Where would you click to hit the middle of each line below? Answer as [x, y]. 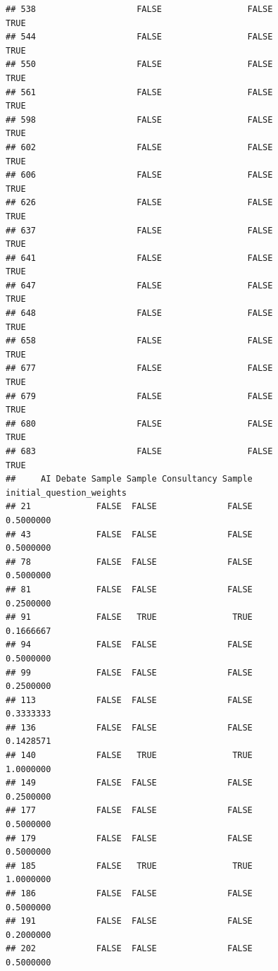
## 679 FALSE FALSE [139, 396]
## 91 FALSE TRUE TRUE [129, 617]
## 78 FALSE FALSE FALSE [129, 562]
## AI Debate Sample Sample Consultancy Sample [129, 479]
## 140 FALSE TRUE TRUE [129, 756]
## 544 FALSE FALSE [139, 37]
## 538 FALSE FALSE [139, 9]
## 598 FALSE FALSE [139, 120]
